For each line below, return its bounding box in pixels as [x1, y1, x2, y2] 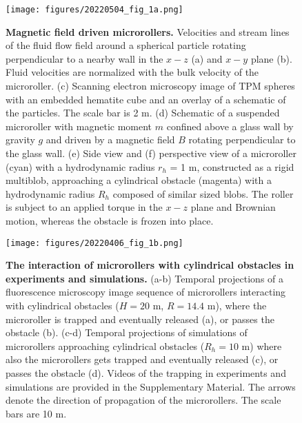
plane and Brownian [190, 200, 276, 214]
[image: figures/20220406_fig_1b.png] [6, 238, 183, 248]
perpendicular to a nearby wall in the [6, 51, 163, 65]
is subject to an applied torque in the [6, 200, 163, 214]
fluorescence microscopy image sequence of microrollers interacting [6, 285, 286, 299]
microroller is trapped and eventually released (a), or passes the [6, 311, 274, 326]
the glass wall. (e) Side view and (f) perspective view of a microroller [6, 146, 296, 160]
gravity [6, 132, 35, 147]
